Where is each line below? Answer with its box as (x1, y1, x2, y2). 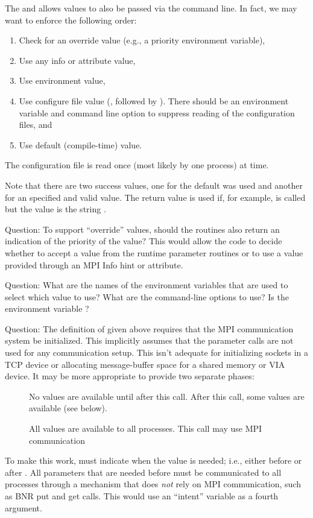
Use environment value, (19, 74, 106, 87)
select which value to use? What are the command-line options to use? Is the (5, 290, 289, 303)
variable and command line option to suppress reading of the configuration (19, 106, 295, 119)
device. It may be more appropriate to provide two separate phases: (5, 370, 255, 382)
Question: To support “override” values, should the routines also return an (5, 223, 280, 235)
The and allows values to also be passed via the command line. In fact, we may (5, 2, 297, 14)
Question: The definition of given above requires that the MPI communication (5, 322, 294, 335)
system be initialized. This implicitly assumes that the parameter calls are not (5, 334, 294, 347)
